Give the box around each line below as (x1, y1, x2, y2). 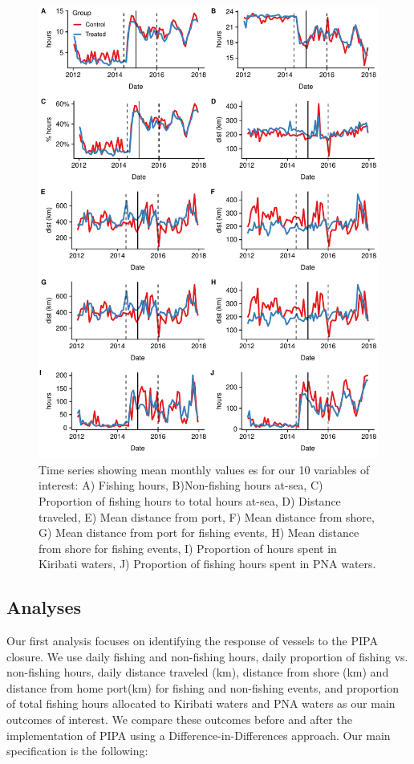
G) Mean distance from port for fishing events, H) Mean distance (39, 524, 359, 541)
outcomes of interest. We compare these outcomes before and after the (6, 711, 352, 728)
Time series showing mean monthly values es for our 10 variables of (39, 461, 370, 477)
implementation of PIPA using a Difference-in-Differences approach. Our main (6, 726, 391, 743)
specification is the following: (6, 742, 148, 759)
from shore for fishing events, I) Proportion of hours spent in (39, 539, 337, 556)
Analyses (6, 595, 81, 620)
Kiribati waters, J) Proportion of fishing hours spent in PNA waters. (39, 555, 376, 572)
